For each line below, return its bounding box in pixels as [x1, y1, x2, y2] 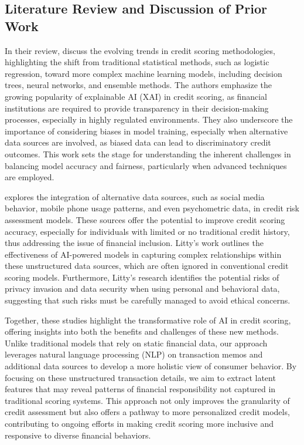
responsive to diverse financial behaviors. [5, 429, 151, 441]
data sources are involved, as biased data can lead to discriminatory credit [5, 136, 271, 149]
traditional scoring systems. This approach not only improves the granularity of [5, 394, 290, 406]
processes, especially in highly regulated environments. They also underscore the [5, 113, 293, 126]
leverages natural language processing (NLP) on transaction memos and [5, 348, 263, 360]
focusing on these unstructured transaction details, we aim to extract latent [5, 371, 276, 383]
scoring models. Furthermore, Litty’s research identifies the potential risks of [5, 271, 279, 283]
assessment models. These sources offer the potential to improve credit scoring [5, 213, 285, 225]
